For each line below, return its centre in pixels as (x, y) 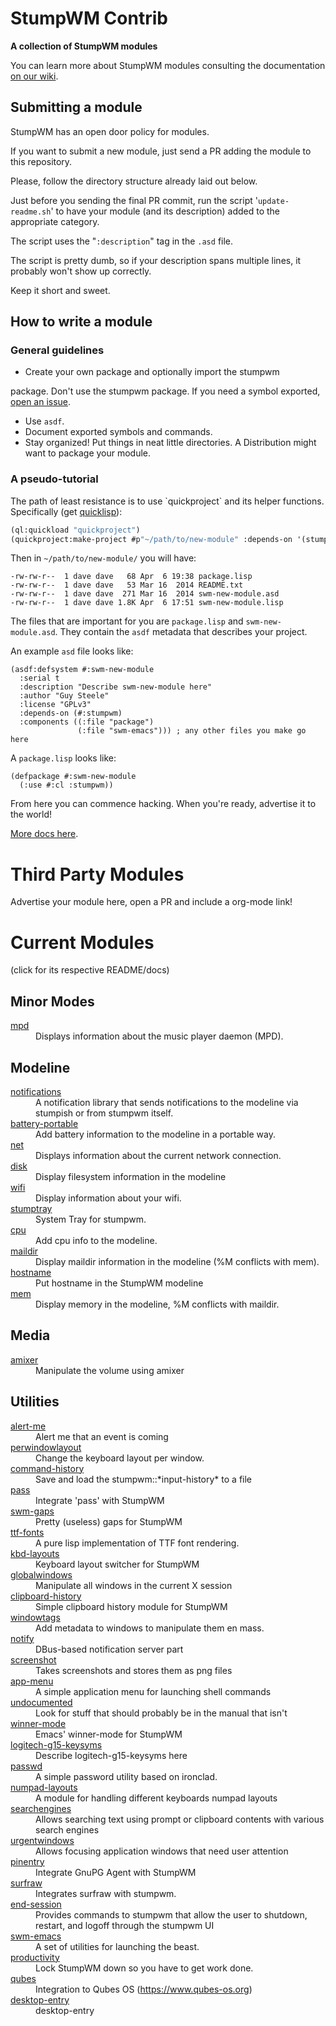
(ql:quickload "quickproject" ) (75, 530)
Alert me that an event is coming (102, 1436)
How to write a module (81, 322)
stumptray (31, 1208)
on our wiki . (34, 76)
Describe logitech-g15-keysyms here (111, 1755)
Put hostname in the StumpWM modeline (119, 1283)
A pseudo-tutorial (54, 479)
